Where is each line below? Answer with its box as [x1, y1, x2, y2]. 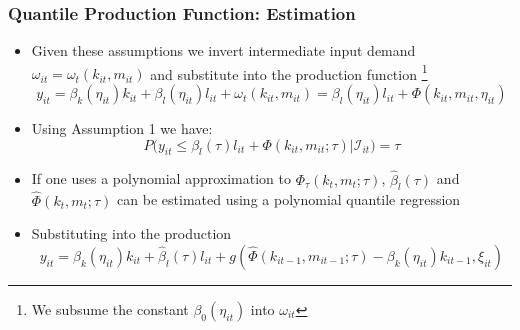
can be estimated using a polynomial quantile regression [117, 189, 461, 210]
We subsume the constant [31, 298, 189, 319]
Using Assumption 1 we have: [31, 118, 213, 139]
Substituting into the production [31, 223, 232, 244]
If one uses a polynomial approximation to [31, 168, 292, 189]
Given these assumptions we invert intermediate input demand [31, 40, 416, 61]
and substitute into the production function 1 [150, 60, 428, 84]
